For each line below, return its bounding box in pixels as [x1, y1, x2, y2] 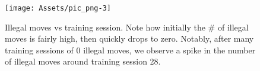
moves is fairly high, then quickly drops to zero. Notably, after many [5, 32, 254, 45]
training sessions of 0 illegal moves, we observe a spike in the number [5, 43, 256, 56]
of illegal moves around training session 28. [5, 55, 161, 67]
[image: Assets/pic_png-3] [5, 4, 111, 12]
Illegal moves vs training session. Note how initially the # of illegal [5, 21, 249, 33]
